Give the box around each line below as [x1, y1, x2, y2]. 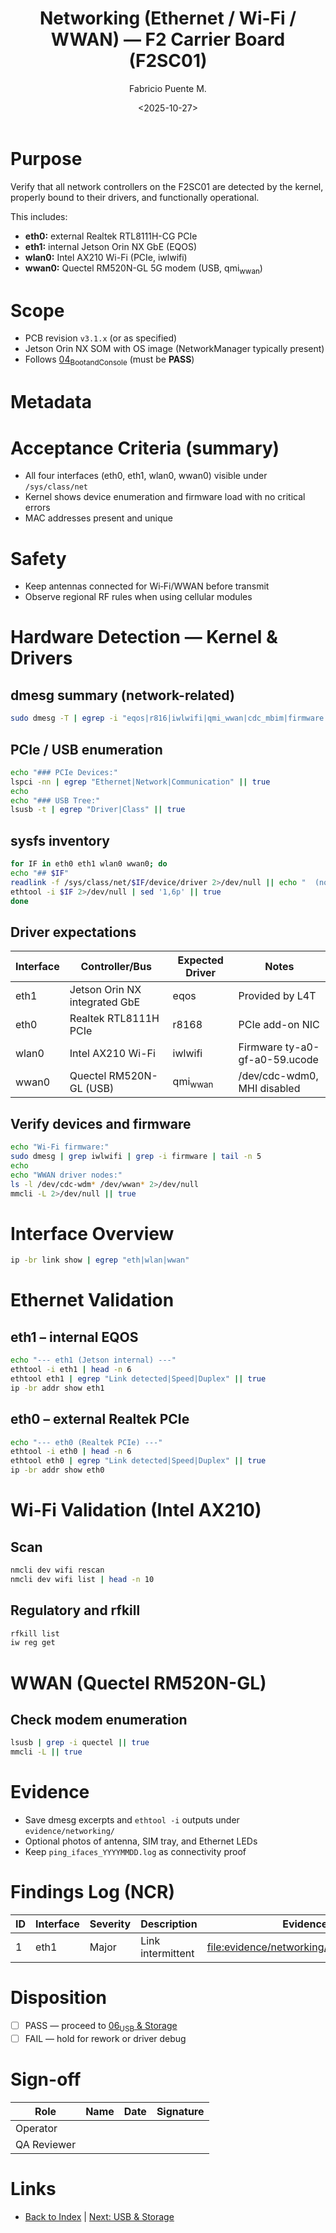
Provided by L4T [238, 989, 317, 1003]
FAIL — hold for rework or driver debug [24, 2032, 187, 2044]
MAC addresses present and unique [24, 512, 173, 524]
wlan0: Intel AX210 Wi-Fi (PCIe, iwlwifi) [24, 251, 188, 263]
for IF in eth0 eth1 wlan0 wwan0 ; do [10, 859, 168, 869]
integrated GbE [69, 995, 141, 1009]
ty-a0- [284, 1040, 320, 1054]
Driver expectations [10, 923, 137, 941]
